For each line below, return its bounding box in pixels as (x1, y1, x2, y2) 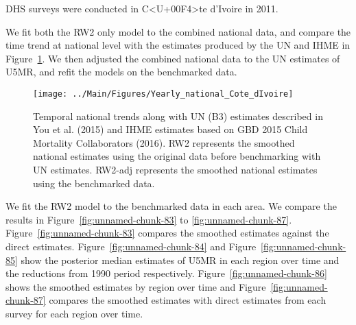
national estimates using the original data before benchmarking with (33, 149, 321, 163)
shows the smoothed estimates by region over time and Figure (5, 279, 266, 293)
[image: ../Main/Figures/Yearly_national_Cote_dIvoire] (33, 88, 294, 99)
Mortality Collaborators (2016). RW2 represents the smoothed (33, 135, 295, 149)
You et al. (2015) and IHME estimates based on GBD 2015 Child (33, 122, 308, 136)
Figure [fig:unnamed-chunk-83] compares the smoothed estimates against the (5, 226, 329, 240)
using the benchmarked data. (33, 176, 155, 190)
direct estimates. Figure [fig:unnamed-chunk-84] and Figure (5, 239, 257, 253)
